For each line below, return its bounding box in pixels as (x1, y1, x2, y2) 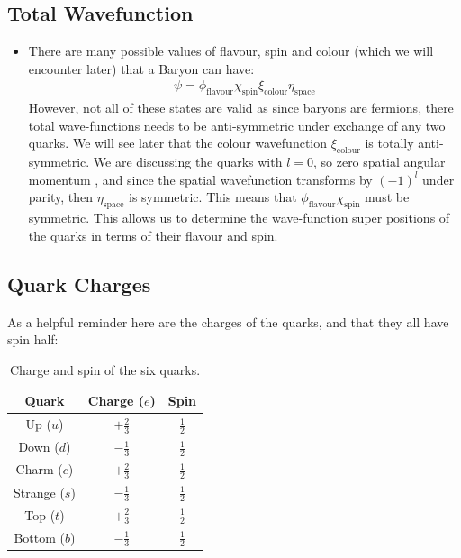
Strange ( (14, 482, 65, 501)
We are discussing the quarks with (93, 152, 283, 171)
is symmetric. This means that (129, 188, 297, 206)
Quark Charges (7, 270, 151, 297)
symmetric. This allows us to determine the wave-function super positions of (28, 208, 450, 227)
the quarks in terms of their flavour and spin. (28, 225, 278, 244)
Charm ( (15, 460, 63, 479)
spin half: (7, 330, 59, 349)
